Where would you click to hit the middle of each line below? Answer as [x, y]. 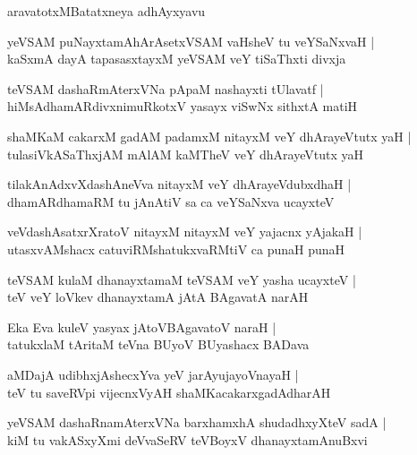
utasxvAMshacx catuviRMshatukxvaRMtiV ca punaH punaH [176, 249]
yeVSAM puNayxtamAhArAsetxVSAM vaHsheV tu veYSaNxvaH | [191, 41]
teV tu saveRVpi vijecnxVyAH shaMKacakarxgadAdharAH [169, 392]
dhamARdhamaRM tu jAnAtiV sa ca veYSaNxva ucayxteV [171, 201]
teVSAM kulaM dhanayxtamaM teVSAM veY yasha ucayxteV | [182, 279]
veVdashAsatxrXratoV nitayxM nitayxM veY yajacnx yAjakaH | [185, 232]
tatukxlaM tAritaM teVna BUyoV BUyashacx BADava [158, 344]
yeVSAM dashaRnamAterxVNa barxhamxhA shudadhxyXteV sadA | [197, 422]
